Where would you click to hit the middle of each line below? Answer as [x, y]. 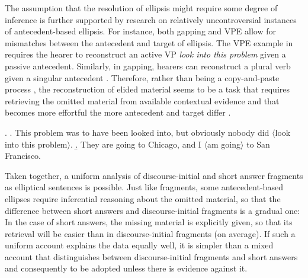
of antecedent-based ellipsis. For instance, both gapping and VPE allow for [140, 31]
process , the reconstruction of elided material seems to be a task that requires [147, 89]
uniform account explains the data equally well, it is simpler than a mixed [139, 245]
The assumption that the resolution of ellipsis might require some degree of [141, 8]
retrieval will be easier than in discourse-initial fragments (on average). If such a [150, 233]
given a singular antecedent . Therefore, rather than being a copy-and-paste [142, 77]
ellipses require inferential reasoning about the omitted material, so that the [143, 198]
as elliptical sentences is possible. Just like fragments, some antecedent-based [144, 187]
